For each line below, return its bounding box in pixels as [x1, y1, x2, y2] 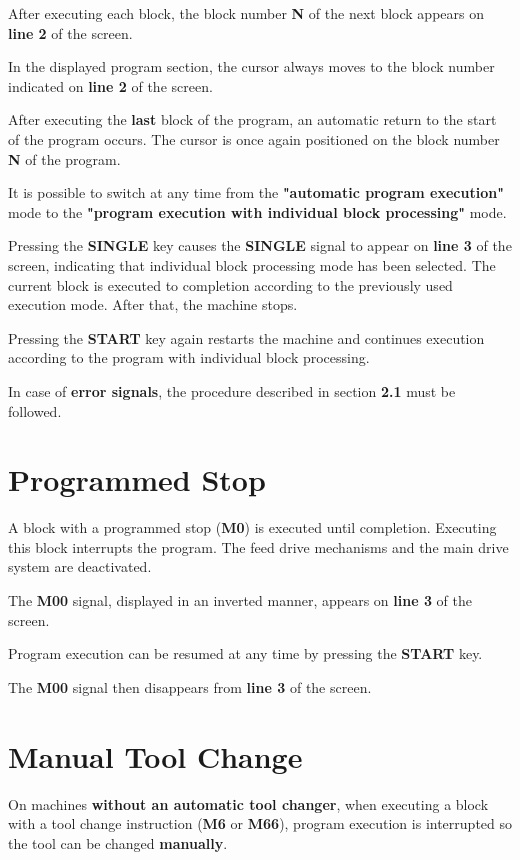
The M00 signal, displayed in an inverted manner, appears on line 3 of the [8, 590, 472, 610]
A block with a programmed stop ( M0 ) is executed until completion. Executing [8, 517, 497, 538]
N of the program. [8, 148, 121, 169]
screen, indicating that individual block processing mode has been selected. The [8, 254, 496, 275]
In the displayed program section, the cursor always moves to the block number [8, 56, 495, 77]
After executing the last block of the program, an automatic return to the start [8, 109, 497, 130]
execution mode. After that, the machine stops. [8, 294, 298, 315]
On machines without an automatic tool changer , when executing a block [8, 793, 489, 814]
